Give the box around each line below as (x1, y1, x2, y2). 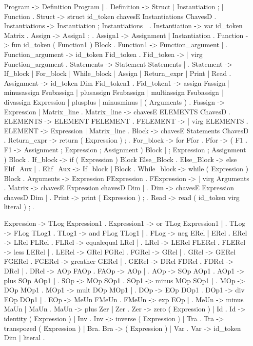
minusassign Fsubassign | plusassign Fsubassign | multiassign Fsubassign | (4, 87, 223, 97)
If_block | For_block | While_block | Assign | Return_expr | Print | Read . (4, 68, 231, 78)
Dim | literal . (4, 332, 45, 343)
